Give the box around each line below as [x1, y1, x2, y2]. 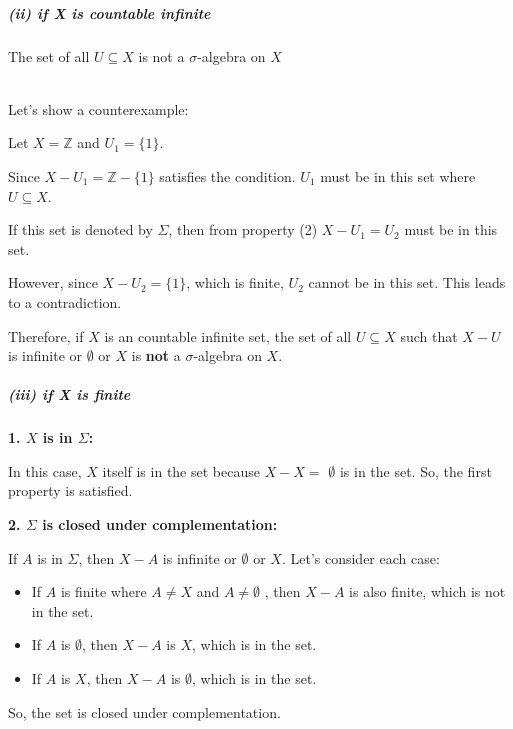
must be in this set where [320, 165, 476, 186]
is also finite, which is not [349, 581, 506, 602]
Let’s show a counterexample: [8, 98, 189, 119]
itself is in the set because [102, 460, 260, 481]
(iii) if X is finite [8, 384, 131, 405]
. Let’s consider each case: [281, 547, 440, 568]
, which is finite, [186, 272, 284, 293]
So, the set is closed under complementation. [8, 701, 281, 722]
